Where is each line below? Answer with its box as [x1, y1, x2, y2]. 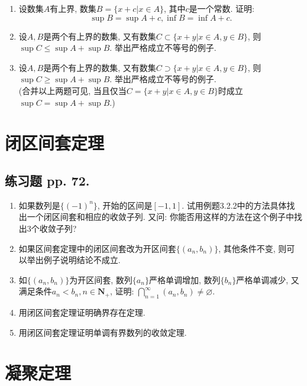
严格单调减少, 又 [236, 273, 299, 286]
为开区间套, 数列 [69, 273, 133, 286]
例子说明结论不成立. [43, 254, 121, 266]
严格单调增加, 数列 [148, 273, 221, 286]
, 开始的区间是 [97, 199, 153, 211]
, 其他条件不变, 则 [218, 242, 287, 254]
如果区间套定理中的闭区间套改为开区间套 [18, 242, 176, 254]
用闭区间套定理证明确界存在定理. [18, 306, 146, 319]
